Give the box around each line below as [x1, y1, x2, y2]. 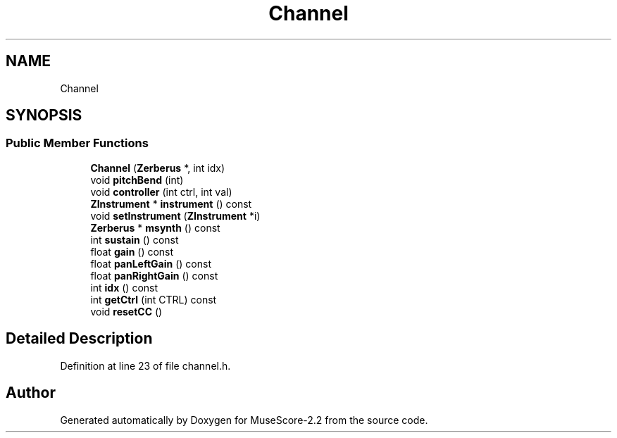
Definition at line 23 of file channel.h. [60, 359, 231, 372]
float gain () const [90, 245, 174, 258]
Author [6, 384, 56, 402]
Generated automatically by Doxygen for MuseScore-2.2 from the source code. [60, 413, 428, 426]
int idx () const [90, 281, 158, 294]
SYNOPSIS [6, 106, 82, 125]
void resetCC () [90, 305, 163, 318]
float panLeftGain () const [90, 257, 211, 270]
